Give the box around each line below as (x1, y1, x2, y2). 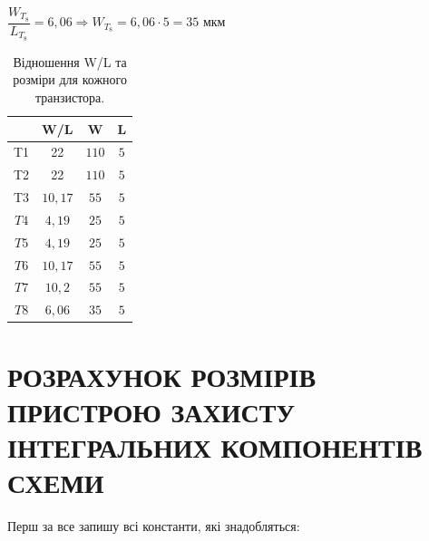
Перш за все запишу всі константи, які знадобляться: (7, 517, 300, 536)
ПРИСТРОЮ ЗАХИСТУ (7, 392, 295, 430)
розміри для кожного (13, 70, 127, 89)
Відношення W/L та (13, 52, 127, 71)
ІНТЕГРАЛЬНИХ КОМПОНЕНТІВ (7, 428, 423, 465)
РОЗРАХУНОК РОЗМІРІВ (7, 357, 317, 394)
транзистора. (34, 87, 105, 106)
